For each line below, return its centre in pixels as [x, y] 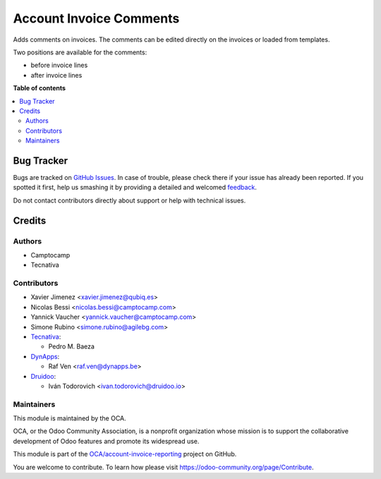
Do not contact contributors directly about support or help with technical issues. [129, 200]
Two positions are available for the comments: [80, 52]
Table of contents [40, 88]
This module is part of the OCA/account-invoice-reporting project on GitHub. [125, 454]
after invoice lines [56, 75]
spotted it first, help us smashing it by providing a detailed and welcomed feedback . [135, 188]
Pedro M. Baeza [72, 346]
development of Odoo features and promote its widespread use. [106, 441]
